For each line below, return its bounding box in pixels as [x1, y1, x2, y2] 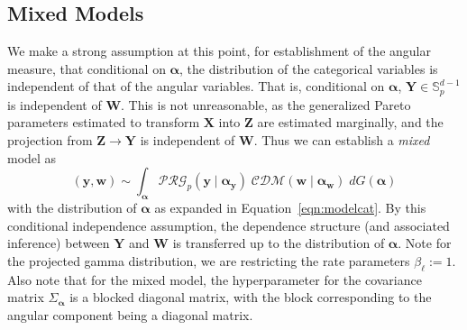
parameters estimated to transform [7, 113, 200, 132]
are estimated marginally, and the [257, 113, 444, 132]
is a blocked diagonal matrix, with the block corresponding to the [69, 288, 432, 307]
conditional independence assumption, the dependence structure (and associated [7, 215, 450, 234]
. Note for [398, 234, 452, 252]
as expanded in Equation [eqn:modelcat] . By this [154, 198, 426, 217]
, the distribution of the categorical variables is [179, 59, 438, 78]
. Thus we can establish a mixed [253, 131, 430, 150]
